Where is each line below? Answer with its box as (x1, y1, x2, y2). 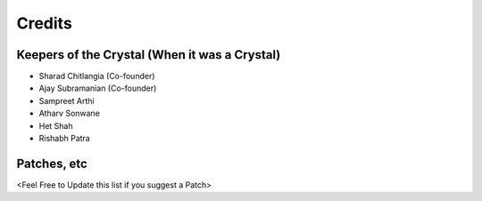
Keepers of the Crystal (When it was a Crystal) (16, 47, 281, 62)
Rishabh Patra (38, 133, 91, 144)
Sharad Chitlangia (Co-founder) (38, 71, 155, 82)
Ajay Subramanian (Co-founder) (38, 83, 157, 93)
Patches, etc (16, 156, 88, 171)
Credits (16, 13, 73, 33)
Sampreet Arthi (38, 95, 95, 106)
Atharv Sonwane (38, 108, 100, 119)
